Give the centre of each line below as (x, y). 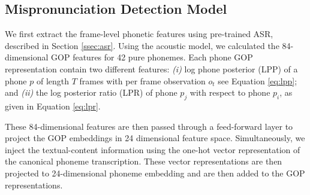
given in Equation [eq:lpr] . (53, 106)
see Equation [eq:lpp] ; (258, 80)
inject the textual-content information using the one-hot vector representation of (153, 149)
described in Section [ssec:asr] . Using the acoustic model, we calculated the (142, 45)
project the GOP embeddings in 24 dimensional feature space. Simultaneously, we (155, 138)
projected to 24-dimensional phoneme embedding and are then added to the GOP (155, 173)
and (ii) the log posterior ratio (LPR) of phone (91, 92)
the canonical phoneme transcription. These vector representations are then (144, 161)
